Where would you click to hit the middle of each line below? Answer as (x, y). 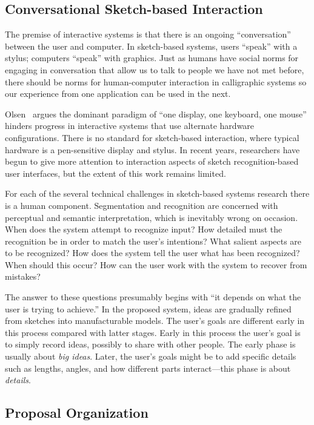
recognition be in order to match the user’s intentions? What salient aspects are (153, 241)
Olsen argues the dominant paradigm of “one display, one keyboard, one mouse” (156, 114)
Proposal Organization (77, 413)
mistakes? (23, 276)
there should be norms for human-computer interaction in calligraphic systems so (156, 81)
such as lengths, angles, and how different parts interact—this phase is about (148, 368)
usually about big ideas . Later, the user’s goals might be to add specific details (151, 356)
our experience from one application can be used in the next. (118, 94)
